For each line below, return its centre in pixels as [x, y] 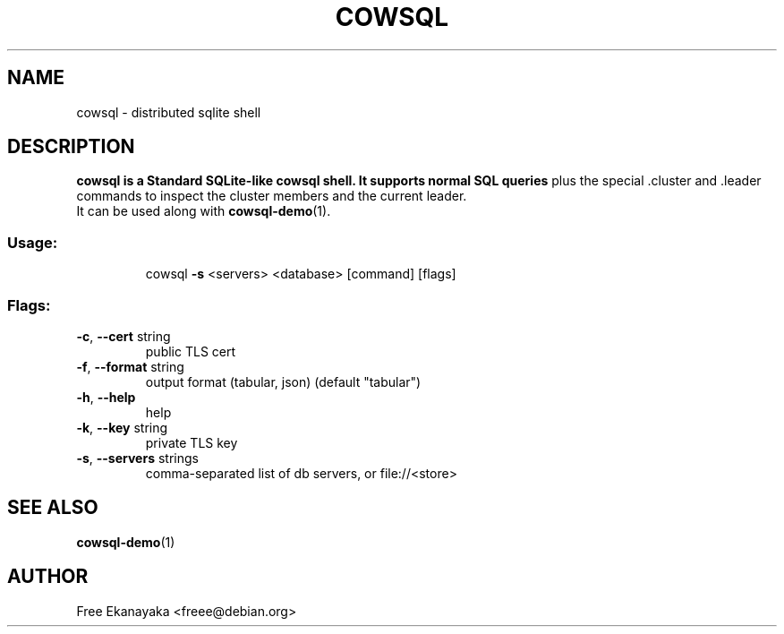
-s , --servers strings [137, 458]
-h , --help [106, 397]
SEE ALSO [53, 508]
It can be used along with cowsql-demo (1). [204, 211]
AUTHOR [48, 577]
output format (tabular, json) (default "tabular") [283, 381]
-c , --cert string [124, 336]
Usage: [33, 242]
